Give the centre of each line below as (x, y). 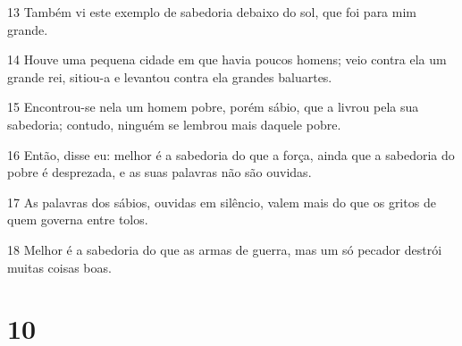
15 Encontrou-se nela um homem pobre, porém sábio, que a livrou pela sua (213, 107)
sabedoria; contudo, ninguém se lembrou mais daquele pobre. (174, 124)
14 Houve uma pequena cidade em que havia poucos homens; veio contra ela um (227, 59)
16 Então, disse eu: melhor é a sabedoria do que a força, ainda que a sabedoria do (231, 154)
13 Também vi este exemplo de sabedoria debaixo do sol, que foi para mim (212, 12)
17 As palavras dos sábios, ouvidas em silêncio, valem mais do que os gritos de (222, 202)
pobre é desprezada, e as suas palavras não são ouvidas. (160, 172)
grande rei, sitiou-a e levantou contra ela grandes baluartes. (170, 76)
